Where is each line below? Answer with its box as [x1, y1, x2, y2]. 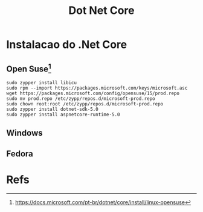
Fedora [6, 148, 33, 159]
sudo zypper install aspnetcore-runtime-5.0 [6, 111, 120, 118]
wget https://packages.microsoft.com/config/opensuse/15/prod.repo [6, 90, 180, 96]
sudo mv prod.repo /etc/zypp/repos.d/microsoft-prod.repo [6, 96, 155, 102]
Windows [6, 128, 43, 138]
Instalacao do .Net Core [6, 38, 127, 51]
